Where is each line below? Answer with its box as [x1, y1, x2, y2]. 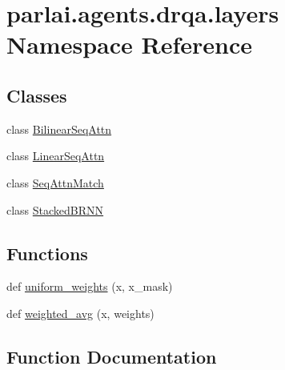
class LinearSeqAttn [6, 147, 105, 164]
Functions [6, 240, 88, 265]
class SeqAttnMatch [6, 174, 104, 191]
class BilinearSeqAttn [6, 120, 112, 137]
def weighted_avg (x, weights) [6, 304, 155, 321]
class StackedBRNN [6, 201, 104, 218]
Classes [6, 82, 67, 107]
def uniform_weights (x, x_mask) [6, 278, 173, 295]
